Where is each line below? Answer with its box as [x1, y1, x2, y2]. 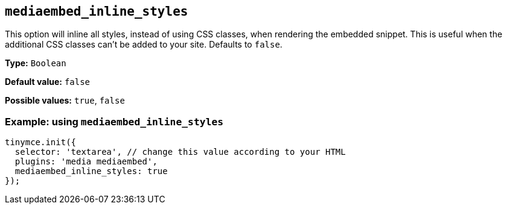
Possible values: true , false [5, 95, 125, 106]
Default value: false [5, 76, 91, 87]
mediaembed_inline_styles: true [14, 166, 168, 176]
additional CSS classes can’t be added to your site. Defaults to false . [5, 39, 282, 50]
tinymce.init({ [5, 137, 77, 148]
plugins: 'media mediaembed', [14, 157, 158, 167]
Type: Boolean [5, 58, 66, 69]
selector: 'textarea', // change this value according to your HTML [14, 147, 346, 157]
